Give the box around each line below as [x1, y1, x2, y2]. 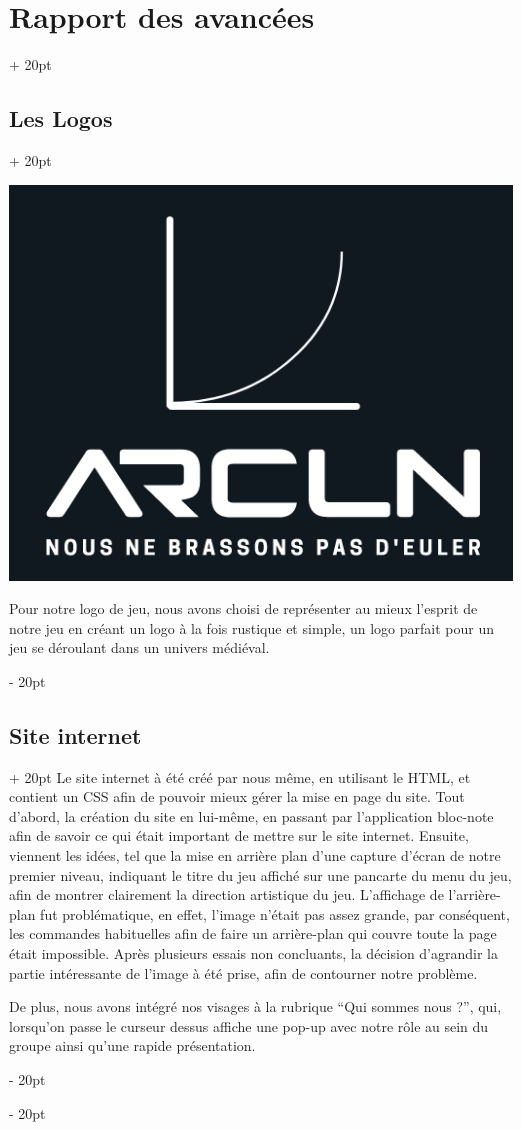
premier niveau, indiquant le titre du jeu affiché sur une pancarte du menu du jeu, [9, 864, 512, 885]
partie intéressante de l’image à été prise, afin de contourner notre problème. [9, 962, 478, 983]
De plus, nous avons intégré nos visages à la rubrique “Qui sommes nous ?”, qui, [9, 996, 502, 1017]
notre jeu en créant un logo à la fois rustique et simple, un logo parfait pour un [9, 617, 495, 638]
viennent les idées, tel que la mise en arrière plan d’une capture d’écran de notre [9, 845, 501, 866]
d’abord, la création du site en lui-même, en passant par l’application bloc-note [9, 805, 494, 826]
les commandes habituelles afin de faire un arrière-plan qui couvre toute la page [9, 923, 497, 944]
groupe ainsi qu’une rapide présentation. [9, 1035, 256, 1056]
